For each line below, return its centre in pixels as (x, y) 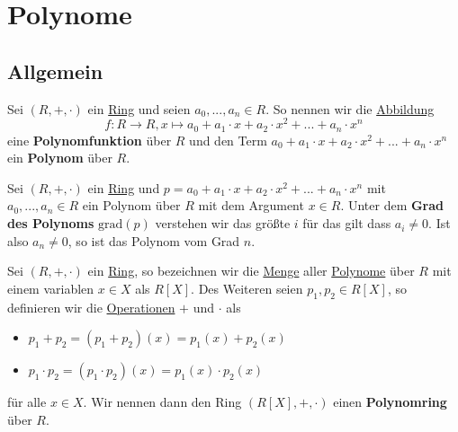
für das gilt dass (347, 223)
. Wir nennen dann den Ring (162, 402)
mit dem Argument (251, 205)
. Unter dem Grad (392, 205)
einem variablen (51, 288)
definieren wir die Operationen (91, 307)
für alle (27, 402)
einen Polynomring (390, 402)
